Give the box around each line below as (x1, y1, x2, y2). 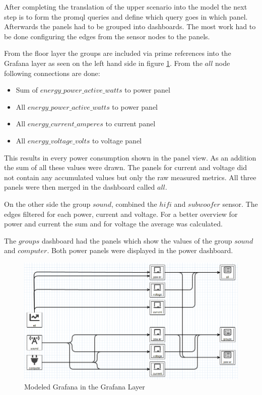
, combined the (111, 198, 157, 209)
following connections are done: (4, 67, 100, 78)
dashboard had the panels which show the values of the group (41, 235, 232, 246)
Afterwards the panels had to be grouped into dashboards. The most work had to (4, 21, 256, 32)
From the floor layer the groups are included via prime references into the (4, 48, 231, 58)
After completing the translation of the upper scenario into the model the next (4, 2, 247, 12)
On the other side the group (4, 198, 91, 209)
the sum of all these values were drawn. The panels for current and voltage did (4, 162, 247, 173)
